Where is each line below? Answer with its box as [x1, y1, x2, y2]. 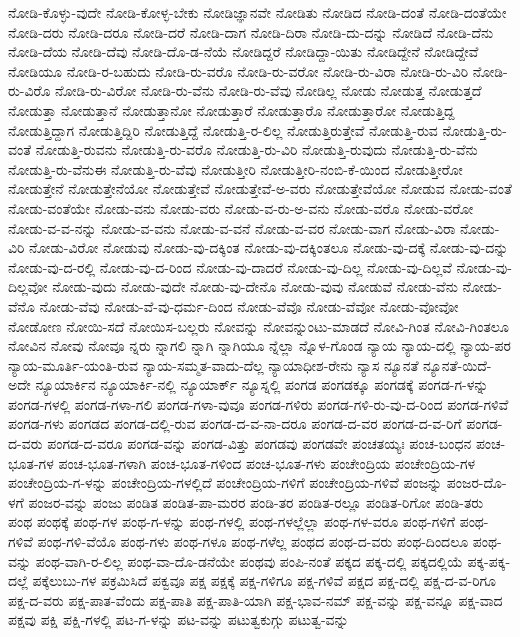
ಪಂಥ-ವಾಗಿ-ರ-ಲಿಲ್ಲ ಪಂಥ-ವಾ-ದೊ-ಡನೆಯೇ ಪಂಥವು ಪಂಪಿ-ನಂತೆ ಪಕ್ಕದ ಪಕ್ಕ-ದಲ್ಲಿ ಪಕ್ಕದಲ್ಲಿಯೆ [35, 550, 463, 571]
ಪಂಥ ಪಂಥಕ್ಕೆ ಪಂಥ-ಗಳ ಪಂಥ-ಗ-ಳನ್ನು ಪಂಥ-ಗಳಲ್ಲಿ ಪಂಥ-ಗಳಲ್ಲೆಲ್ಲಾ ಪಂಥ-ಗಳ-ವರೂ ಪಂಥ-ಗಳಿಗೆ [8, 511, 455, 532]
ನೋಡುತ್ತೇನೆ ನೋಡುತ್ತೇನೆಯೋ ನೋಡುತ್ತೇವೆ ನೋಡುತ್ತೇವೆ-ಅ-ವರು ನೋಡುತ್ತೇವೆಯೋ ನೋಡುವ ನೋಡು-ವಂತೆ [8, 178, 512, 199]
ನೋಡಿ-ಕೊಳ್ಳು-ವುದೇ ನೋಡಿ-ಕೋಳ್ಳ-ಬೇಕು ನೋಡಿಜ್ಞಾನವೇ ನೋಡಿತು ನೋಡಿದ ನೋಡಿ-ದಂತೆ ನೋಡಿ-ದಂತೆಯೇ [8, 2, 507, 22]
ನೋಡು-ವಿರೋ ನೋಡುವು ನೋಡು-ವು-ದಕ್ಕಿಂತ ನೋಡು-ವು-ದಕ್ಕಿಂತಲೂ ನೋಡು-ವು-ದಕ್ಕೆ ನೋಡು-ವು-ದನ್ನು [29, 237, 509, 258]
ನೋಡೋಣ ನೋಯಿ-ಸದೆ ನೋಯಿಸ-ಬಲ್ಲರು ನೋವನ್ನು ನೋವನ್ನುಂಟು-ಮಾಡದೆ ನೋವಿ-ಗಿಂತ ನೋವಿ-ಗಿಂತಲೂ [8, 315, 509, 336]
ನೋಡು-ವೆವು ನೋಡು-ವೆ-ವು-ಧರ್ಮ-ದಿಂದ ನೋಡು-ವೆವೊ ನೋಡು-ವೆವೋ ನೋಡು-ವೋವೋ [39, 295, 459, 316]
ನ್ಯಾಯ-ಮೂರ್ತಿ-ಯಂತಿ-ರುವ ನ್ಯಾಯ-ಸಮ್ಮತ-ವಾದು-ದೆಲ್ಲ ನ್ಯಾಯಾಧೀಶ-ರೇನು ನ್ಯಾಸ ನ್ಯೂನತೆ [8, 354, 419, 375]
